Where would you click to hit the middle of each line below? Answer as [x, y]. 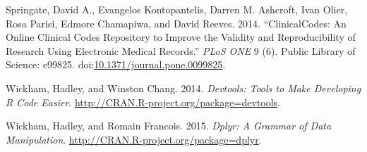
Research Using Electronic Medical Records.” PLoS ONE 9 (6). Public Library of [181, 50]
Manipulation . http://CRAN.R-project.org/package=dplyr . [134, 139]
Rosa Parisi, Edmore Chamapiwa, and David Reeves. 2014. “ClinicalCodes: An [176, 23]
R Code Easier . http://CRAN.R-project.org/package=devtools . [143, 102]
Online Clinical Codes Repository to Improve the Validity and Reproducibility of [181, 37]
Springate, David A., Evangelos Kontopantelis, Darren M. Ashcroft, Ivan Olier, [177, 9]
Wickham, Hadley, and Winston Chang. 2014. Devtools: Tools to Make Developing [183, 88]
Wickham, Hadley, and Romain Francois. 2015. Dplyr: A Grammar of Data [169, 126]
